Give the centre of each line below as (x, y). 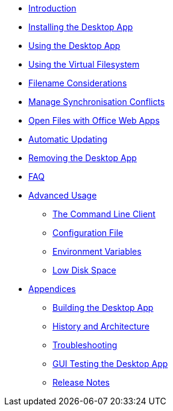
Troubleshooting (85, 345)
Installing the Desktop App (81, 27)
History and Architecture (101, 326)
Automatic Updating (68, 139)
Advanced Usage (63, 195)
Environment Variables (97, 251)
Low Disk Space (84, 270)
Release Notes (81, 382)
